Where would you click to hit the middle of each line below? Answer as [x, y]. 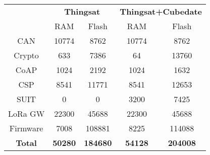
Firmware [26, 128]
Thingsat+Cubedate [161, 11]
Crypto [26, 55]
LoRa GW [27, 113]
